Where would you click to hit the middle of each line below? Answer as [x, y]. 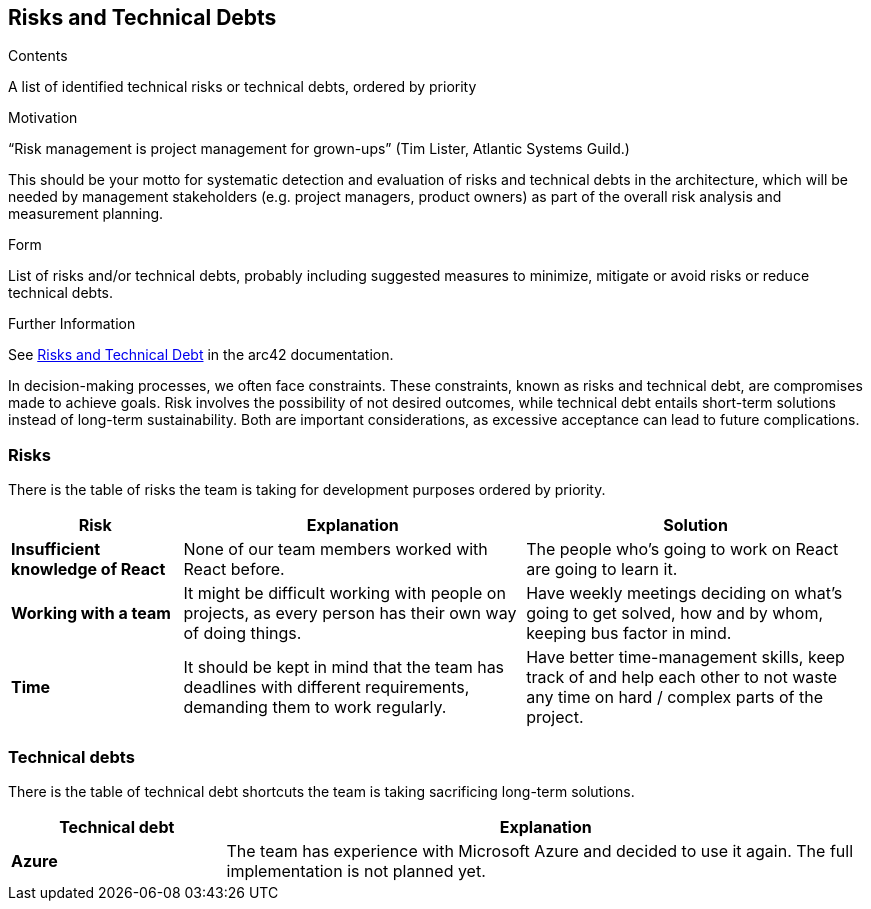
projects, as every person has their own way [350, 613]
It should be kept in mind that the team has [344, 667]
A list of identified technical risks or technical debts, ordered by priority [242, 87]
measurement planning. [86, 214]
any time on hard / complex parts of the [675, 697]
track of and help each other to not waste [682, 677]
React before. [234, 569]
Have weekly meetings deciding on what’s [684, 593]
